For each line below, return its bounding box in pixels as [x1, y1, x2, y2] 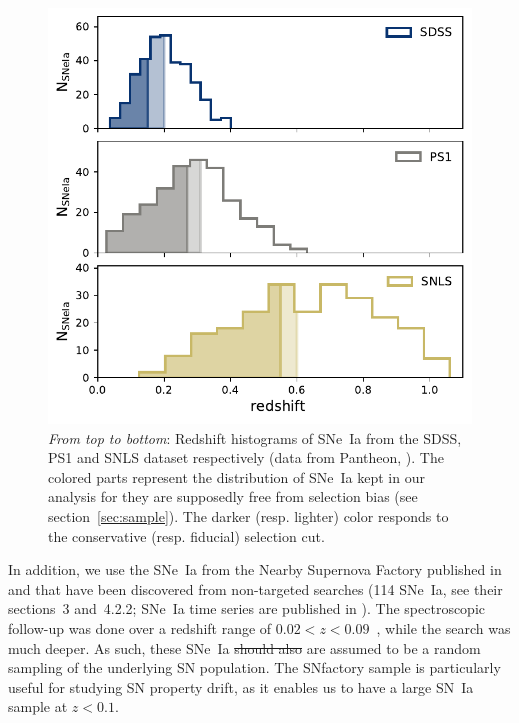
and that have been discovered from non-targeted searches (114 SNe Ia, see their [8, 578, 503, 599]
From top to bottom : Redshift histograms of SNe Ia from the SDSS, [48, 427, 462, 448]
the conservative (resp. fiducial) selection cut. [48, 525, 325, 546]
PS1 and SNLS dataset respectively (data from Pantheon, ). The [48, 447, 444, 468]
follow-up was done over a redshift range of [8, 617, 272, 638]
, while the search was [376, 617, 511, 638]
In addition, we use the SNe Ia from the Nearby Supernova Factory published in [8, 559, 502, 580]
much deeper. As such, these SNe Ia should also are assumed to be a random [8, 637, 481, 658]
